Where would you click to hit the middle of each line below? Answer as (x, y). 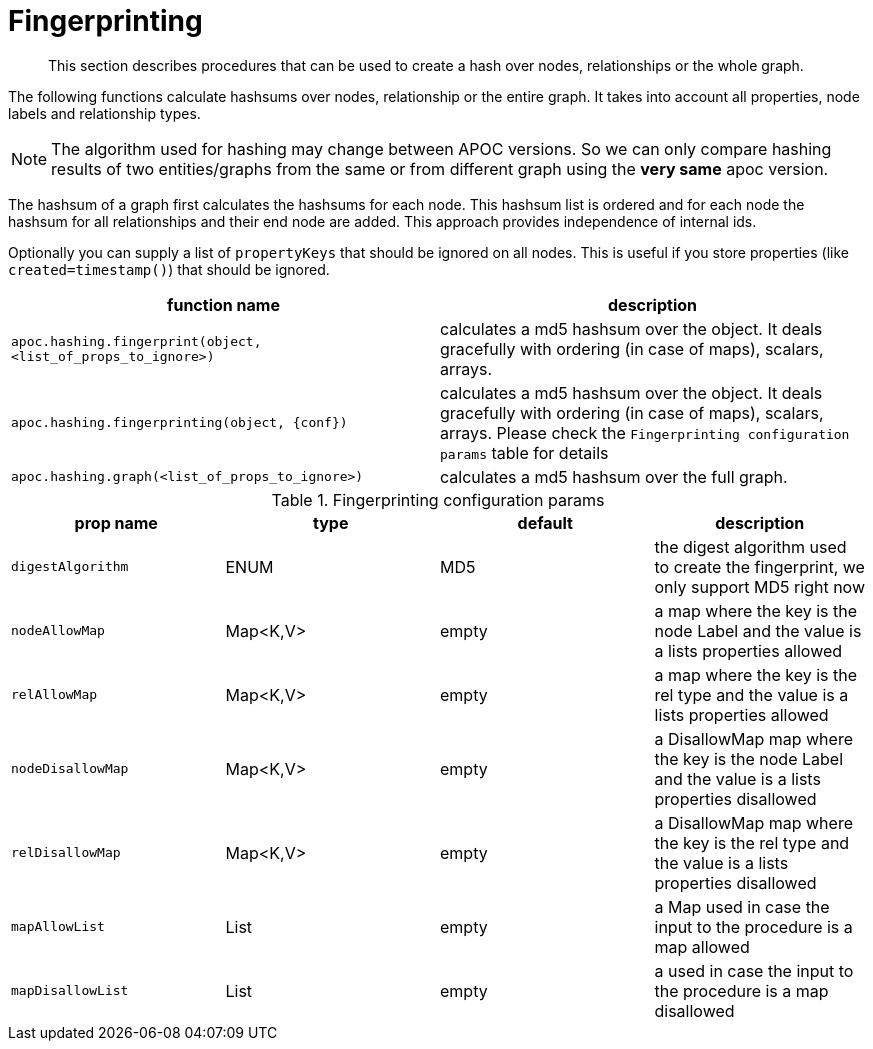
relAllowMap (54, 695)
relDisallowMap (66, 853)
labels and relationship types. (104, 113)
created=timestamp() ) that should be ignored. (169, 269)
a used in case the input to (754, 970)
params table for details (524, 452)
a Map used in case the (742, 906)
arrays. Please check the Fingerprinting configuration (645, 432)
